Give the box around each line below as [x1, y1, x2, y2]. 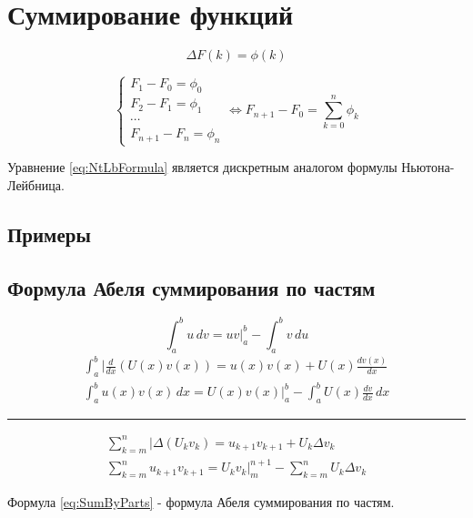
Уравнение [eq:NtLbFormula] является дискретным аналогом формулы [7, 157, 398, 177]
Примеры [7, 219, 91, 248]
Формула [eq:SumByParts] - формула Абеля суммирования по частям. [7, 492, 395, 511]
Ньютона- [401, 157, 455, 177]
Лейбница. [7, 175, 65, 194]
